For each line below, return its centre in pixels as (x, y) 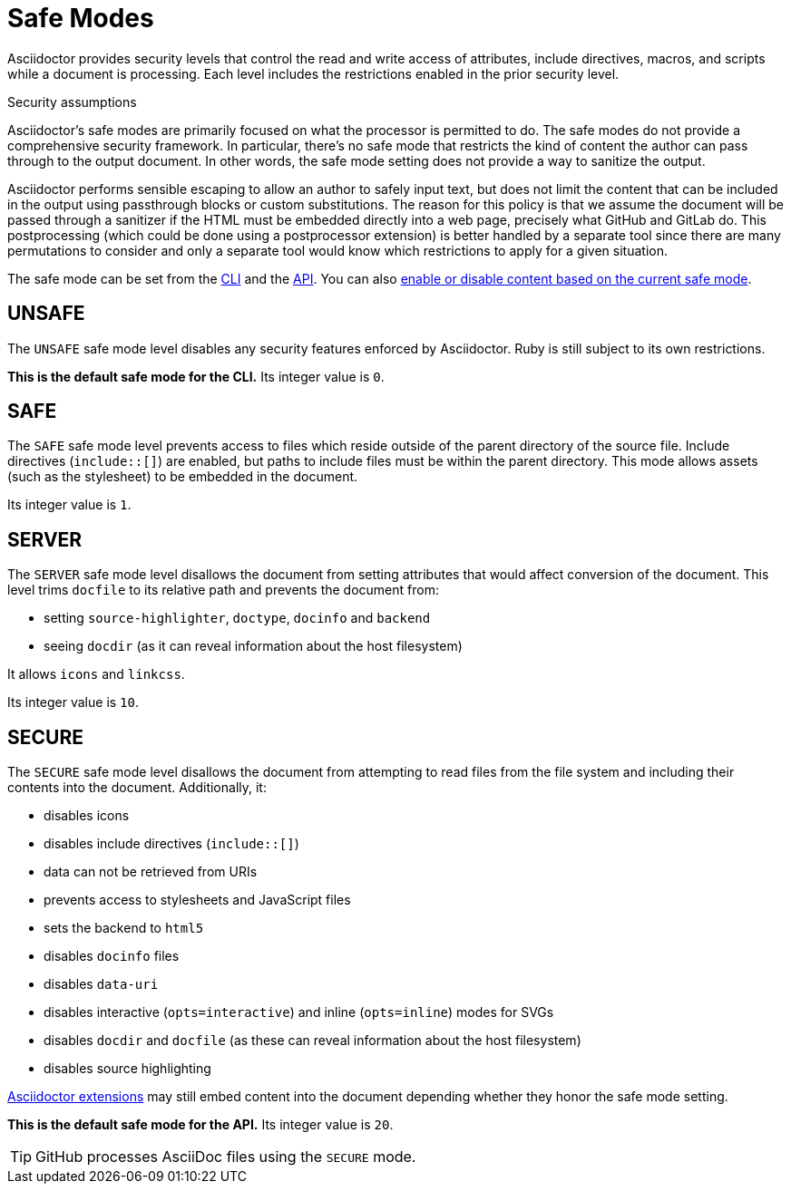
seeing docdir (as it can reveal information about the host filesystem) (253, 646)
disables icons (87, 816)
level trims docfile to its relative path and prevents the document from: (223, 590)
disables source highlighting (127, 1069)
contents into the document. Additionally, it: (137, 788)
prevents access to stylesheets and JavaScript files (197, 900)
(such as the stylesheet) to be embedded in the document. (183, 477)
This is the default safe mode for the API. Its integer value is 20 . (200, 1125)
